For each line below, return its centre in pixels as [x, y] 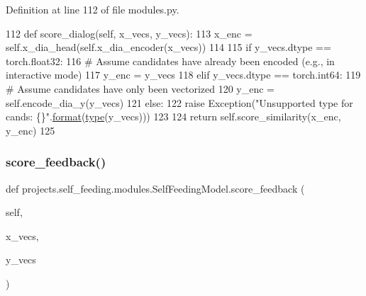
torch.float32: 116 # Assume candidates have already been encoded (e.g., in [170, 61]
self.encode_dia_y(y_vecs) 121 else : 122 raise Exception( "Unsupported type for [179, 102]
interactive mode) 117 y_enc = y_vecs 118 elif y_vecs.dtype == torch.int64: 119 [183, 75]
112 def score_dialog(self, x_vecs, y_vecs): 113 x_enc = [129, 33]
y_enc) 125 [30, 130]
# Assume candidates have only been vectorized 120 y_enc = [140, 88]
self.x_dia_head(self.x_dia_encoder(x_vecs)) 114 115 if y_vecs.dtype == [168, 47]
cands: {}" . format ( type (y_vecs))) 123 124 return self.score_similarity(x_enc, [173, 116]
